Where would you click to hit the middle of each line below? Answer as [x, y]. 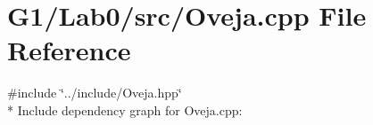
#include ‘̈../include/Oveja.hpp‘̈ [95, 93]
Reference [69, 50]
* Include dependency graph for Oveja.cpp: [125, 109]
